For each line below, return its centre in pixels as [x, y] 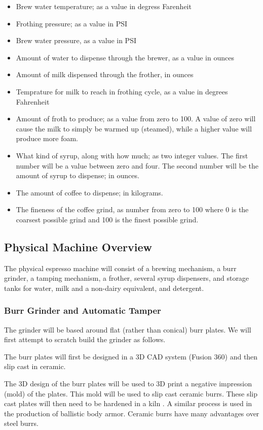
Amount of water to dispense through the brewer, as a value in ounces [125, 57]
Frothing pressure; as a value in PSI [72, 23]
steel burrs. [21, 423]
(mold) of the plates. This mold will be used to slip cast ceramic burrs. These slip [131, 393]
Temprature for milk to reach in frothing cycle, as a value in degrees [122, 91]
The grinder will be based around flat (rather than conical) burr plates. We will [128, 329]
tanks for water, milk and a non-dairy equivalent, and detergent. [104, 288]
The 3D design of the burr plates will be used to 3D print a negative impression [128, 384]
